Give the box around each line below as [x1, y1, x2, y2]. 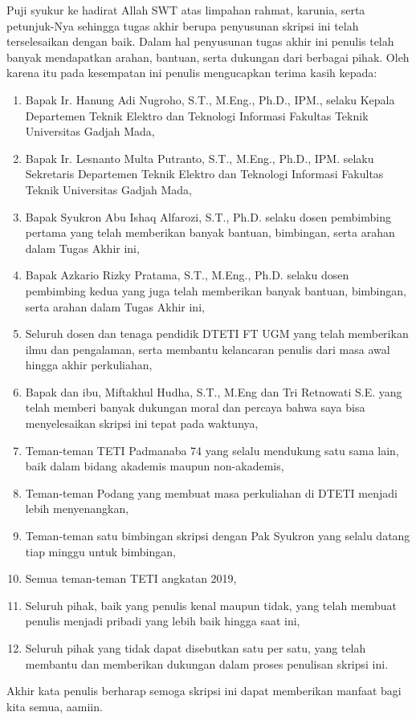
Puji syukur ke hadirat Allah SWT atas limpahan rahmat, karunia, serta [6, 2, 365, 18]
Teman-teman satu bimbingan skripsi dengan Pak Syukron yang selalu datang [25, 527, 410, 544]
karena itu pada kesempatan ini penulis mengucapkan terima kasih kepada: [6, 64, 377, 81]
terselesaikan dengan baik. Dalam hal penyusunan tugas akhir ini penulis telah [6, 33, 394, 50]
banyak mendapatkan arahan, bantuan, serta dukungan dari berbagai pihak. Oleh [6, 48, 410, 65]
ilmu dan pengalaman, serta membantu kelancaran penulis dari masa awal [25, 340, 390, 357]
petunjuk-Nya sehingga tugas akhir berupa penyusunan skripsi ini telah [6, 17, 359, 34]
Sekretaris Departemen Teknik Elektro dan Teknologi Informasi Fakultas [25, 165, 384, 182]
